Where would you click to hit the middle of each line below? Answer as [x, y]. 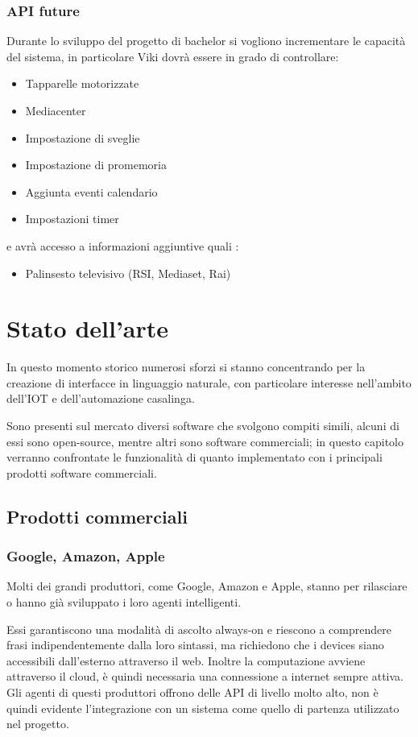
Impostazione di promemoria [96, 165]
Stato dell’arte [88, 328]
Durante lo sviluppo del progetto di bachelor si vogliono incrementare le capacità [206, 41]
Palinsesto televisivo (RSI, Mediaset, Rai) [128, 273]
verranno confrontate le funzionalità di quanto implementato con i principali [195, 457]
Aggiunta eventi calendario [91, 191]
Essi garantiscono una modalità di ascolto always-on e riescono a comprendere [199, 629]
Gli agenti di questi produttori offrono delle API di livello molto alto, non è [192, 692]
